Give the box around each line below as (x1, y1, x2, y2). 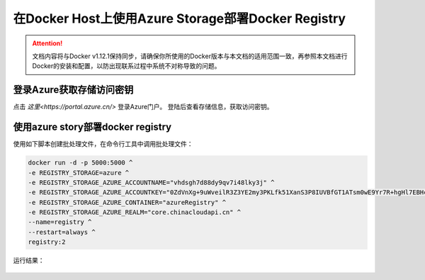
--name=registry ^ (28, 218, 92, 226)
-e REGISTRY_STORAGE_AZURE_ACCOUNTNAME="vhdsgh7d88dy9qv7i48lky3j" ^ (28, 178, 275, 186)
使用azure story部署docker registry (13, 121, 172, 133)
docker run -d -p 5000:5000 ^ (28, 159, 133, 167)
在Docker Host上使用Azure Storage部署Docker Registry (13, 11, 346, 26)
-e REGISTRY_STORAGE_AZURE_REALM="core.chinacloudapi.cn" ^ (28, 208, 242, 216)
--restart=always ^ (28, 228, 96, 236)
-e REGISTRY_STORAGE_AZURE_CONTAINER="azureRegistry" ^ (28, 198, 227, 206)
